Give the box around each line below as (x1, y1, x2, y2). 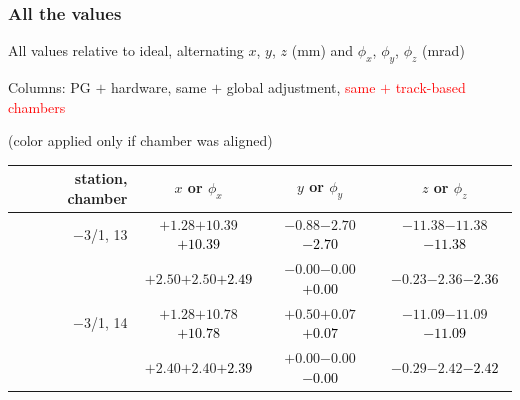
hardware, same (111, 77, 207, 98)
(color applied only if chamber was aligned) (8, 130, 273, 151)
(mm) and (291, 40, 354, 61)
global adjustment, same (226, 77, 376, 98)
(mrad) (422, 40, 465, 61)
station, (74, 168, 128, 189)
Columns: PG (8, 77, 91, 98)
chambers (8, 96, 66, 117)
